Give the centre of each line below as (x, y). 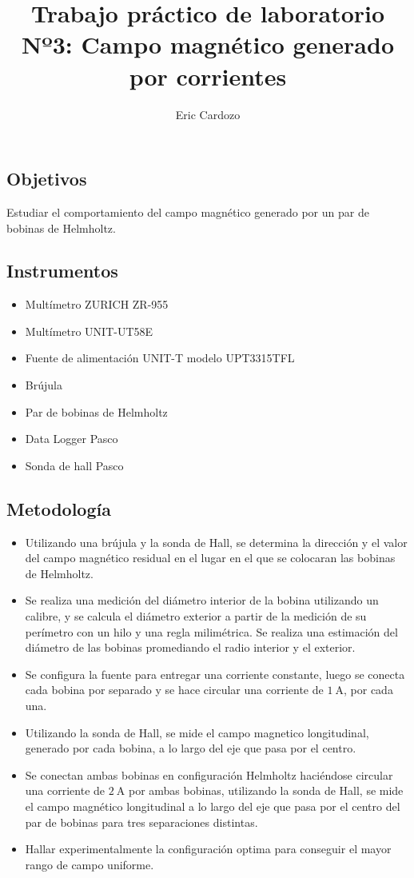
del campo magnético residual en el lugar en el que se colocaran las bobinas (210, 558)
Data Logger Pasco (72, 439)
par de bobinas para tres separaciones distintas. (141, 822)
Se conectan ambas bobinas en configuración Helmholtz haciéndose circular (209, 774)
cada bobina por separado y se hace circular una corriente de (174, 690)
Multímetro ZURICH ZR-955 (97, 304)
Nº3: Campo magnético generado (208, 44)
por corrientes (208, 76)
